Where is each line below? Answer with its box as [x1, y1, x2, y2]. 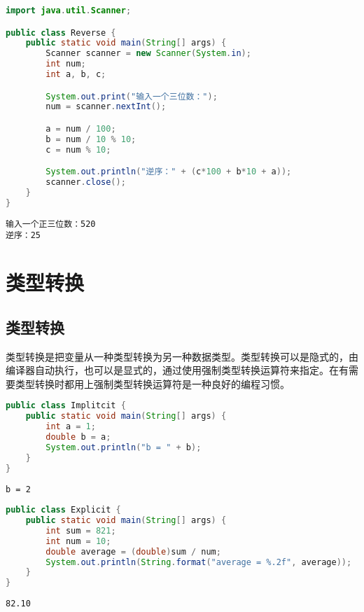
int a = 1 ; [45, 422, 96, 432]
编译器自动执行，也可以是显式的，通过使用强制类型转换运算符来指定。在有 [6, 363, 349, 377]
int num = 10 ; [45, 536, 111, 546]
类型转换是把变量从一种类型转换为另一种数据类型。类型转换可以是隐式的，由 [6, 349, 358, 363]
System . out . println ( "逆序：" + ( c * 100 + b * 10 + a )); [45, 167, 292, 177]
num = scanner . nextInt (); [45, 102, 167, 112]
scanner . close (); [45, 177, 126, 188]
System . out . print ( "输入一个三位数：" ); [45, 91, 218, 102]
